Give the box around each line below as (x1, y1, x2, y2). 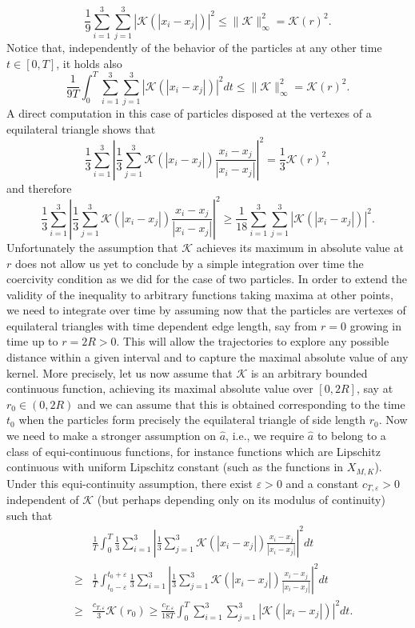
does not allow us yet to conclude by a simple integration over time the (14, 254, 364, 271)
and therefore (6, 179, 72, 196)
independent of (6, 491, 79, 508)
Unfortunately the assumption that (6, 238, 178, 255)
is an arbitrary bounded (250, 364, 368, 381)
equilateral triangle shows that (6, 120, 156, 137)
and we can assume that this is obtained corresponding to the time (78, 395, 405, 412)
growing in (349, 317, 401, 334)
